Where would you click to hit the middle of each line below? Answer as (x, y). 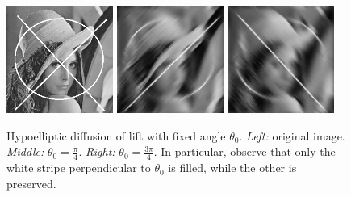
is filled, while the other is (232, 168)
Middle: (25, 151)
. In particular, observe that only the (244, 151)
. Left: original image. (292, 135)
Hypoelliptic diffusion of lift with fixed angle (116, 135)
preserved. (31, 183)
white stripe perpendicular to (79, 168)
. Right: (97, 151)
